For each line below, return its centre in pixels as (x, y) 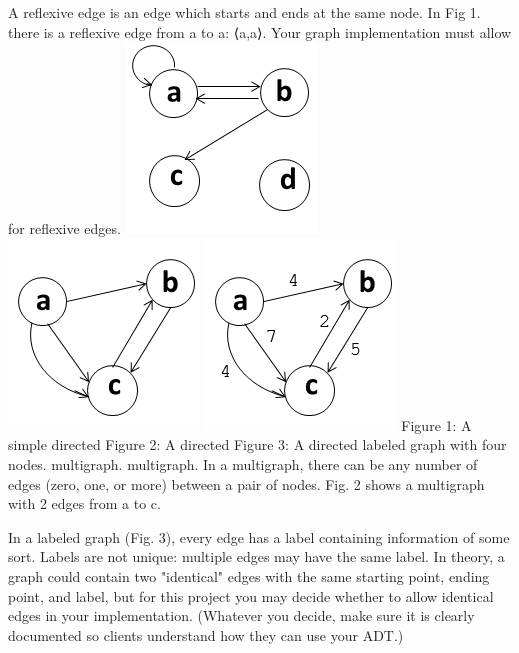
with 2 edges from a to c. (84, 503)
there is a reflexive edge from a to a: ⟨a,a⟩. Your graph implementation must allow (260, 31)
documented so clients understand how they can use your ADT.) (206, 634)
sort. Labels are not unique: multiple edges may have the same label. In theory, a (256, 556)
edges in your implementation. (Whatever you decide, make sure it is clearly (241, 615)
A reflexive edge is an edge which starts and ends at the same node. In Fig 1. (244, 12)
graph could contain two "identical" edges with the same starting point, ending (249, 575)
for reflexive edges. (64, 228)
